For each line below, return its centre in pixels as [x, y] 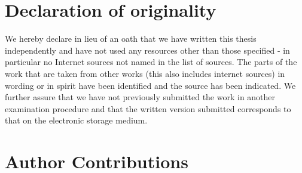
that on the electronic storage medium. [76, 120]
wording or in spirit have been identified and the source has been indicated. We [150, 85]
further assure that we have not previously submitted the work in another [140, 97]
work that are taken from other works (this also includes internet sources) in [145, 73]
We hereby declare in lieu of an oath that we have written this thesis [131, 38]
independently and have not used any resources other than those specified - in [147, 50]
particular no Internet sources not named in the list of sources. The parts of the [151, 62]
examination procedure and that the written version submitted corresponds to [148, 108]
